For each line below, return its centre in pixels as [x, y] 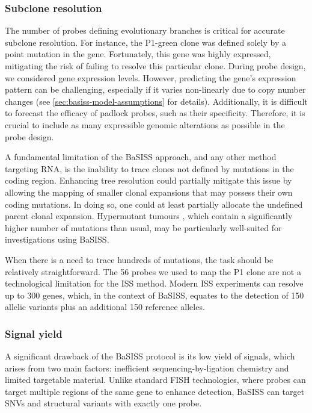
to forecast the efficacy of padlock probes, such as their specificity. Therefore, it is [155, 113]
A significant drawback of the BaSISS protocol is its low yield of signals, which [150, 356]
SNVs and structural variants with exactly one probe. [103, 403]
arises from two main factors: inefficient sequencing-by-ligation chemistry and [147, 368]
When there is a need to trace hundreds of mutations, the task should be [139, 259]
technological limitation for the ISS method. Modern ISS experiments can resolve [154, 283]
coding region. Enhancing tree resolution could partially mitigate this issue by [148, 180]
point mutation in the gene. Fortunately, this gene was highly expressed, [138, 54]
